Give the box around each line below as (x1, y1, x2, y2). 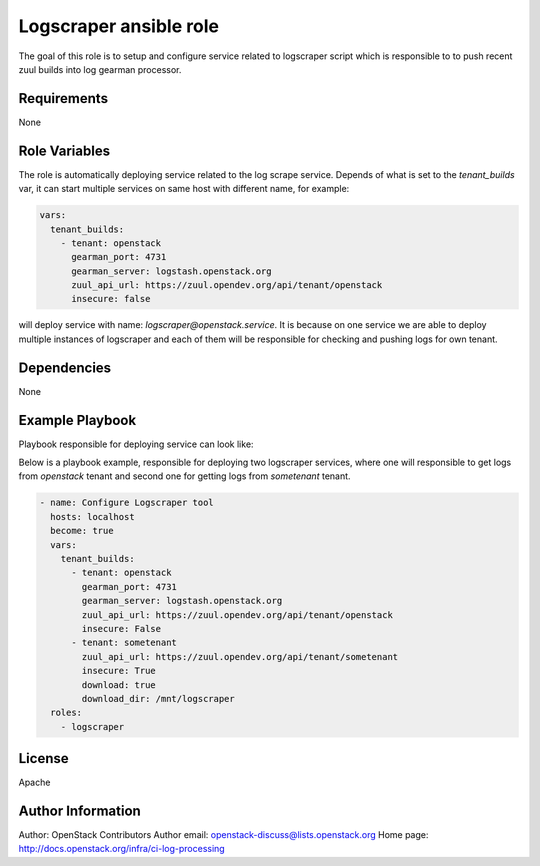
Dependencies (18, 359, 112, 376)
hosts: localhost (50, 511, 135, 522)
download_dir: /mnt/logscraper (81, 693, 235, 704)
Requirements (18, 90, 109, 107)
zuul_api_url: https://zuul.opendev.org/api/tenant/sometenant (81, 651, 399, 662)
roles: (50, 707, 83, 719)
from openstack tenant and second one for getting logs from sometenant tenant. (18, 470, 351, 482)
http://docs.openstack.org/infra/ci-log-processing (18, 843, 225, 855)
